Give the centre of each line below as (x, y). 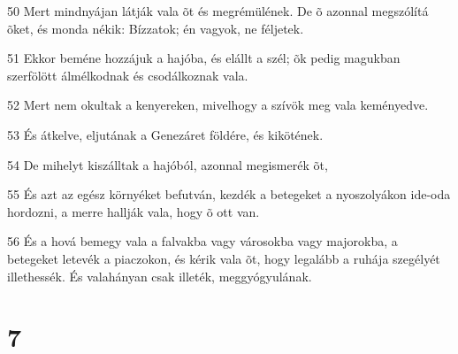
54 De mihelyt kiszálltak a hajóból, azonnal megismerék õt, (168, 164)
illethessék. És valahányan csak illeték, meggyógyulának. (160, 276)
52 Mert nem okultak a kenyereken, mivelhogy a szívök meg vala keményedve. (218, 105)
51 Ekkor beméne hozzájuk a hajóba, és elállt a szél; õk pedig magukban (204, 58)
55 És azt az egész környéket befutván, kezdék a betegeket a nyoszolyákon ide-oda (229, 194)
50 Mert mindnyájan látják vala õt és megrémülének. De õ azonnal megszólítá (218, 11)
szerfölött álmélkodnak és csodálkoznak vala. (128, 75)
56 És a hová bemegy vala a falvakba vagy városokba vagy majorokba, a (202, 241)
